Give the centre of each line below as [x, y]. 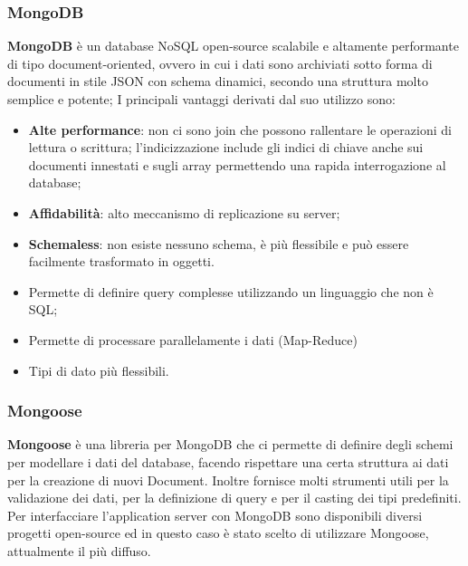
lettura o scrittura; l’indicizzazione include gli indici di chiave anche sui [226, 147]
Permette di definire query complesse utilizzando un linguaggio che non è [231, 291]
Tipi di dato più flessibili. [99, 370]
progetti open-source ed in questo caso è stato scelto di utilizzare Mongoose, [218, 533]
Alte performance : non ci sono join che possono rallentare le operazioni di [240, 129]
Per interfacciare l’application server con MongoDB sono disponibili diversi [215, 515]
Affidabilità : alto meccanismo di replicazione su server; [184, 212]
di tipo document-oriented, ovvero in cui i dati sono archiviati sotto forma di [220, 63]
